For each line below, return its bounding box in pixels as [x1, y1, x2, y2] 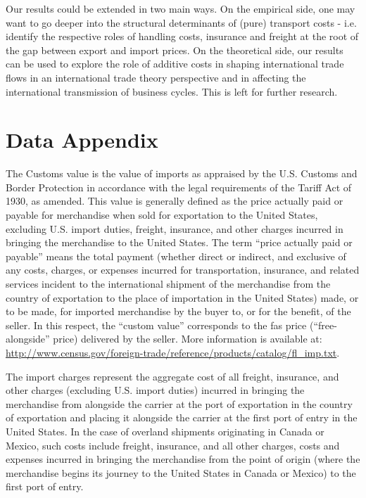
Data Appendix [6, 125, 158, 154]
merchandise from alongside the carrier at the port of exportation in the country [6, 396, 353, 411]
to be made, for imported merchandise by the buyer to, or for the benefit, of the [6, 304, 351, 319]
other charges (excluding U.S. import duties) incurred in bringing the [6, 383, 305, 397]
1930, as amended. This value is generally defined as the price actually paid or [6, 193, 343, 208]
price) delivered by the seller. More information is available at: [53, 331, 322, 346]
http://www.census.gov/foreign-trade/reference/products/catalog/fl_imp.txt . [6, 345, 340, 359]
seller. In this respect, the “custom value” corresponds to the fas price [6, 317, 307, 332]
